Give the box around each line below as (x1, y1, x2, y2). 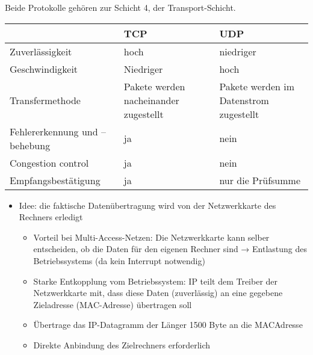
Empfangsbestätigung (10, 173, 101, 187)
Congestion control (10, 155, 89, 170)
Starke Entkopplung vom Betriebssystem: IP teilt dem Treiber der (33, 274, 278, 287)
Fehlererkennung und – (10, 124, 106, 138)
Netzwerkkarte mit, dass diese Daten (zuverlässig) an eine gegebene (33, 286, 283, 299)
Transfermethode (10, 93, 81, 107)
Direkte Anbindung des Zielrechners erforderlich (33, 338, 211, 351)
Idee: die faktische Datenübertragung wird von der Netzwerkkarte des (19, 199, 276, 211)
